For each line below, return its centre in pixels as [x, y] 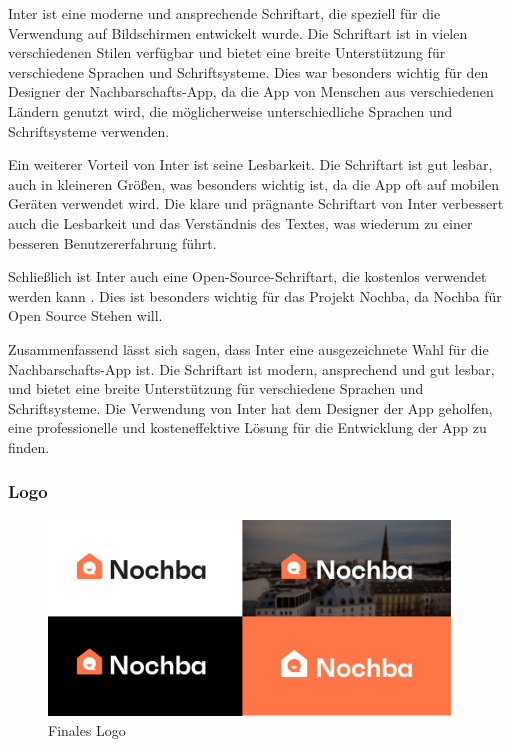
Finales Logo [87, 729]
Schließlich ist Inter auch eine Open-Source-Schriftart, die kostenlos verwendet [247, 276]
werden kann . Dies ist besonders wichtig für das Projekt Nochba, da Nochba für [255, 295]
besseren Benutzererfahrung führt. [112, 242]
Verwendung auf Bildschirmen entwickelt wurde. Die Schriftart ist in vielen [238, 32]
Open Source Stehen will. [85, 315]
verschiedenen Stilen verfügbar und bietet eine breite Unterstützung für [227, 52]
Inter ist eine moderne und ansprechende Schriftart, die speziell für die [224, 13]
